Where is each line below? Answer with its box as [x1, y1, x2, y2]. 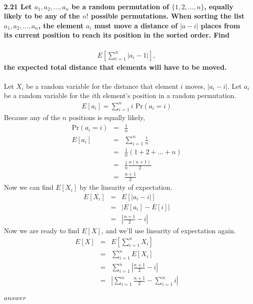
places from [200, 20, 240, 30]
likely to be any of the [4, 11, 80, 21]
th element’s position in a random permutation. [94, 90, 236, 101]
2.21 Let [4, 1, 32, 11]
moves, [185, 81, 205, 91]
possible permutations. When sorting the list [91, 11, 245, 21]
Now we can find [4, 182, 54, 192]
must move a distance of [94, 20, 178, 30]
